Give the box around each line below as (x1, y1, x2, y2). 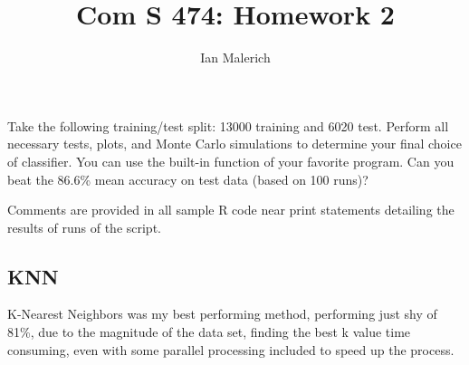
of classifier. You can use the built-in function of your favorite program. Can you (7, 151, 455, 170)
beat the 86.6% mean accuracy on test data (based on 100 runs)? (7, 169, 368, 188)
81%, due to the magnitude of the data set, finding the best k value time (7, 322, 411, 341)
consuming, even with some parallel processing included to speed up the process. (7, 340, 455, 359)
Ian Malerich (200, 48, 271, 67)
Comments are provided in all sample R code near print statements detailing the (7, 200, 455, 219)
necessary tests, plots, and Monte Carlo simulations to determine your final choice (7, 134, 462, 153)
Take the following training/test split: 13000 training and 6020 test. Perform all (7, 116, 449, 135)
